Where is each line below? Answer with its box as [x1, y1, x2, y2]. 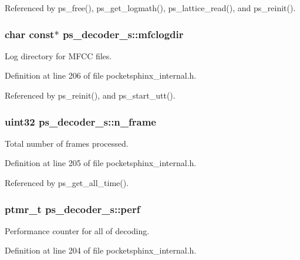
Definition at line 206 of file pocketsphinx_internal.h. [5, 69, 197, 82]
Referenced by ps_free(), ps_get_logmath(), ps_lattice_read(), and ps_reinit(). [5, 2, 296, 13]
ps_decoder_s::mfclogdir [62, 26, 184, 41]
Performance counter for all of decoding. [5, 224, 150, 237]
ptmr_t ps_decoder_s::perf [5, 201, 140, 216]
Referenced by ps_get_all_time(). [5, 177, 129, 188]
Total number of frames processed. [5, 137, 129, 149]
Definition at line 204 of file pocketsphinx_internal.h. [5, 244, 197, 256]
